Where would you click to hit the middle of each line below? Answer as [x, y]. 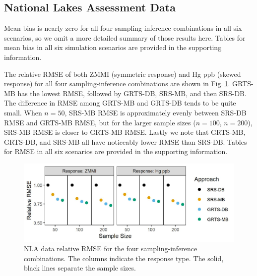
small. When [23, 112]
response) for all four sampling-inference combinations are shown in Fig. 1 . [117, 83]
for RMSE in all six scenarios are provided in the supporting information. [116, 151]
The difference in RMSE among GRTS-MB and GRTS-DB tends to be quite [120, 103]
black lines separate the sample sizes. [80, 268]
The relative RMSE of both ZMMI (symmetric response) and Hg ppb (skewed [123, 74]
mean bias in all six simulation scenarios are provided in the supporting [113, 47]
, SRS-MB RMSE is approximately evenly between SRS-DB [156, 112]
